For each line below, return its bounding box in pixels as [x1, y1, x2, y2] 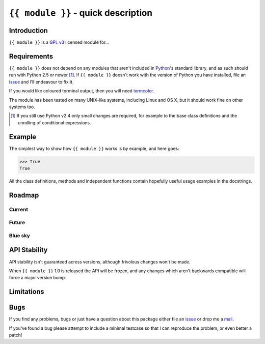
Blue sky [9, 232, 30, 239]
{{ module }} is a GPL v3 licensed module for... [9, 39, 109, 45]
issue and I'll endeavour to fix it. [9, 79, 74, 85]
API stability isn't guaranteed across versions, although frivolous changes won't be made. [9, 258, 191, 265]
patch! [9, 332, 22, 338]
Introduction [9, 26, 48, 34]
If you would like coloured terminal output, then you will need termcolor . [9, 88, 155, 94]
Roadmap [9, 191, 39, 199]
